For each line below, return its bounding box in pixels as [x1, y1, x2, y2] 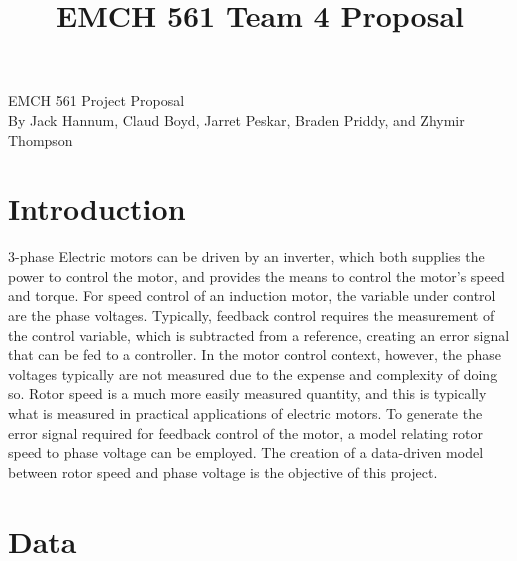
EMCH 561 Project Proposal [8, 90, 185, 111]
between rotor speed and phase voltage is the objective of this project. [8, 461, 438, 482]
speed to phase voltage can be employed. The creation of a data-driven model [8, 442, 484, 463]
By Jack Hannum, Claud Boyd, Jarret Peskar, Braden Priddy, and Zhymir [8, 109, 465, 130]
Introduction [8, 188, 186, 229]
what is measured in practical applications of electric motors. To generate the [8, 403, 483, 424]
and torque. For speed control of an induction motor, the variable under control [8, 285, 496, 306]
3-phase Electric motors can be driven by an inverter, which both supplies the [8, 246, 485, 267]
